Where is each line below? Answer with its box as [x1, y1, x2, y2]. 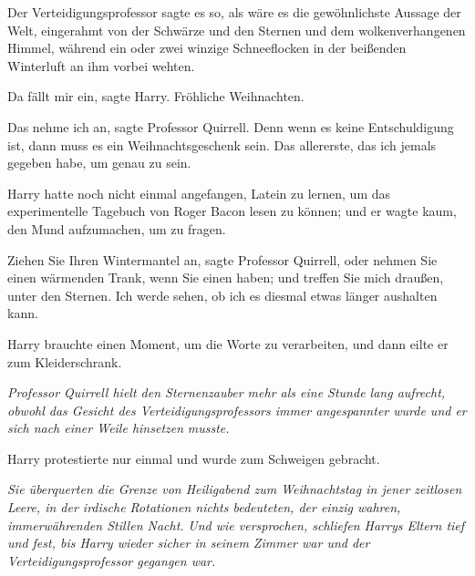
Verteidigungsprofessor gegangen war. [7, 550, 216, 570]
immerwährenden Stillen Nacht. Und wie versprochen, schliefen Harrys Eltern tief [7, 515, 465, 534]
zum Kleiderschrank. [7, 352, 122, 371]
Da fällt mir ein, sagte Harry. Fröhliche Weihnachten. [7, 87, 305, 106]
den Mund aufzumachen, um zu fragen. [7, 219, 226, 238]
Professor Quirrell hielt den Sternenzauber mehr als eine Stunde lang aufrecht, [7, 383, 446, 402]
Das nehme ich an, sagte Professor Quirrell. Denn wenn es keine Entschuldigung [7, 117, 454, 136]
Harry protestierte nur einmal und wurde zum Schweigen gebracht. [7, 448, 380, 468]
